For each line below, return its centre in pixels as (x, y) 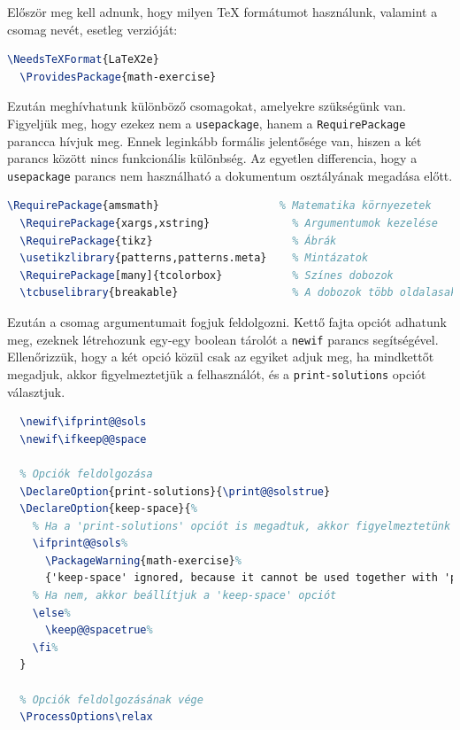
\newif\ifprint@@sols (83, 422)
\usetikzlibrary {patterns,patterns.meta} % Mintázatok (194, 258)
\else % (51, 613)
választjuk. (36, 391)
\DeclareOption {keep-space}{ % (108, 509)
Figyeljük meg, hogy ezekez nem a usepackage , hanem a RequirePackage (207, 123)
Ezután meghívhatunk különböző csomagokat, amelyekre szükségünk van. (207, 106)
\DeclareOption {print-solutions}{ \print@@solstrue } (175, 491)
